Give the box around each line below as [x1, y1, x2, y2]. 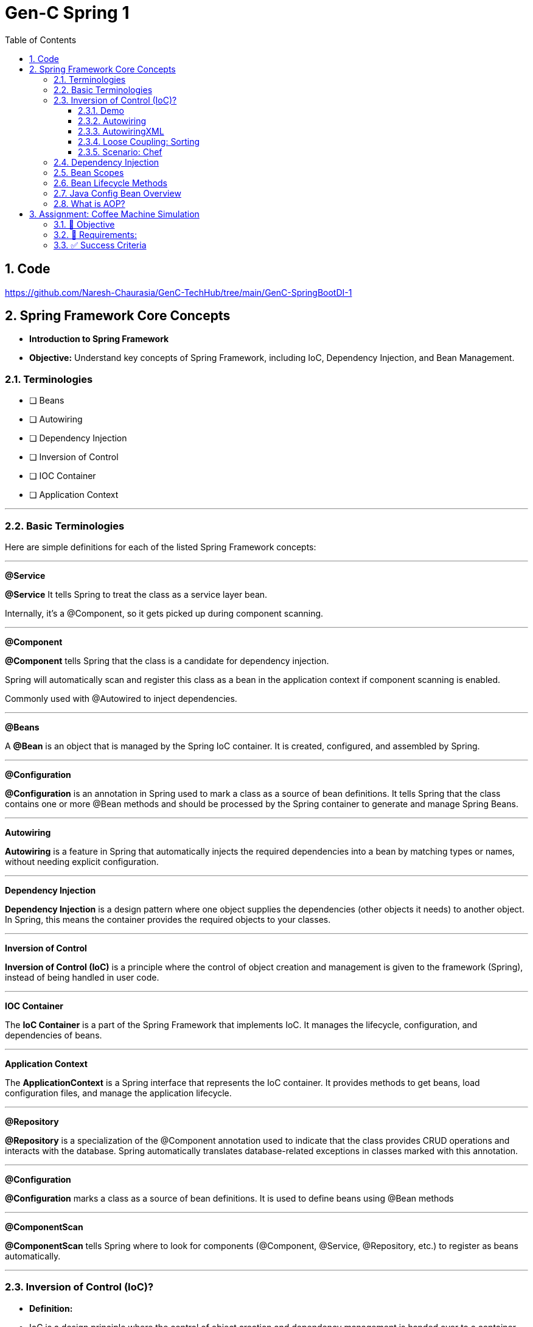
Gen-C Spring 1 [5, 2, 130, 23]
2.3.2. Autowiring [78, 115, 147, 126]
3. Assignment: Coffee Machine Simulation [29, 208, 200, 219]
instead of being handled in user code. [5, 972, 159, 982]
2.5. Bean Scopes [54, 167, 124, 178]
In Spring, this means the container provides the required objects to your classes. [5, 914, 331, 925]
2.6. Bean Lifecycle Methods [54, 177, 167, 188]
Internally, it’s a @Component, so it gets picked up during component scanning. [5, 607, 324, 618]
